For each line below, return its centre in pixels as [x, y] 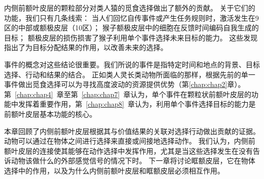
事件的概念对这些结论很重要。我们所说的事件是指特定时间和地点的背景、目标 [132, 64]
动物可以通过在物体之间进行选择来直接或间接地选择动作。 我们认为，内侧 [126, 141]
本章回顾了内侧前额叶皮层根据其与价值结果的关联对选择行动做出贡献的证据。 [132, 131]
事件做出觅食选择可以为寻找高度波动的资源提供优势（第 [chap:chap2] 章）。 [125, 84]
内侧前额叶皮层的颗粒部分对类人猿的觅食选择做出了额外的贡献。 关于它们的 [130, 8]
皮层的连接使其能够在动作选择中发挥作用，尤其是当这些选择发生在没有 [135, 150]
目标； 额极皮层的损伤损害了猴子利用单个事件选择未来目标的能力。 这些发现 [131, 37]
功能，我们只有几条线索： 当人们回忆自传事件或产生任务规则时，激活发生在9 [131, 17]
